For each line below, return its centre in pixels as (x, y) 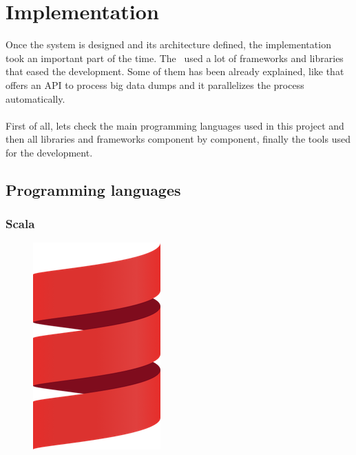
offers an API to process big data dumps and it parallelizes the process (155, 84)
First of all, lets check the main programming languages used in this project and (175, 125)
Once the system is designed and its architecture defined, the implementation (168, 44)
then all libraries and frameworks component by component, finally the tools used (178, 139)
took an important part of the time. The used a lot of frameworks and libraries (175, 58)
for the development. (49, 152)
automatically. (35, 98)
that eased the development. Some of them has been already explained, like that (175, 71)
